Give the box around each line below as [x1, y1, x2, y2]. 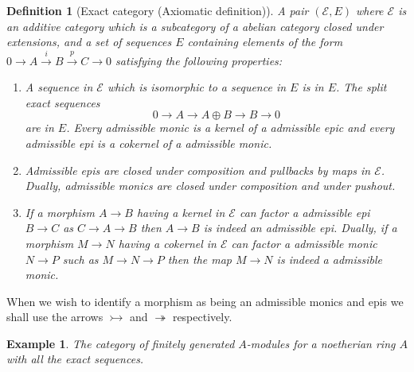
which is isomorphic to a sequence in [107, 79, 287, 95]
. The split [336, 79, 387, 95]
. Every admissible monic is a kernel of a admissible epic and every [66, 119, 395, 136]
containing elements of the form [187, 33, 343, 50]
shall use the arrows [6, 308, 103, 325]
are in [25, 119, 54, 136]
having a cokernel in [118, 234, 217, 251]
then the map [167, 250, 232, 267]
